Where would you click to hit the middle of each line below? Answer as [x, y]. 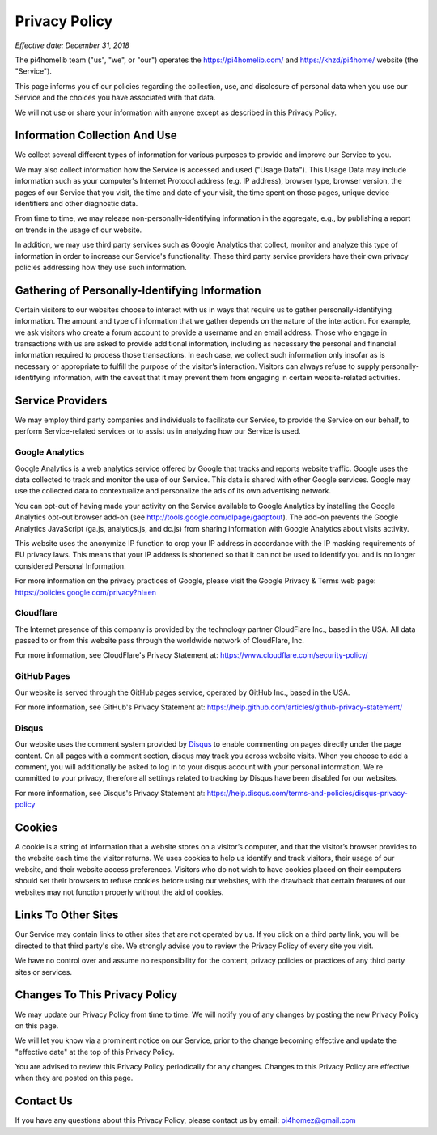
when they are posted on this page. [74, 1078]
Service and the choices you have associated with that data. [115, 98]
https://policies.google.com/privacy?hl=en [86, 592]
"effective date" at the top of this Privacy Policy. [95, 1052]
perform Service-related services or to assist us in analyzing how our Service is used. [158, 431]
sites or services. [44, 972]
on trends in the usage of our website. [78, 230]
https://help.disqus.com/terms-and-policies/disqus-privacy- [308, 793]
